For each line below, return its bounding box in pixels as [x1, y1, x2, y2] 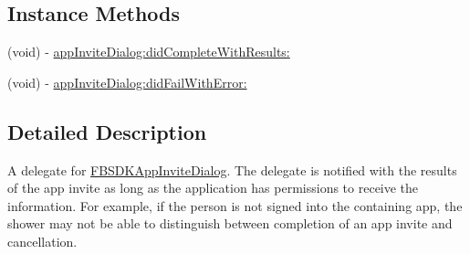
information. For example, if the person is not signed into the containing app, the [7, 196, 463, 215]
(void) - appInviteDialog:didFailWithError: [7, 72, 247, 91]
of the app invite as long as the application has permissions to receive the [7, 178, 419, 197]
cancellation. [7, 231, 78, 250]
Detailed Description [7, 117, 207, 145]
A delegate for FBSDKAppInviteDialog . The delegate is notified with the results [7, 160, 457, 179]
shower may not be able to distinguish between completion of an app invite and [7, 214, 453, 233]
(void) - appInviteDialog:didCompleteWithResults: [7, 42, 290, 61]
